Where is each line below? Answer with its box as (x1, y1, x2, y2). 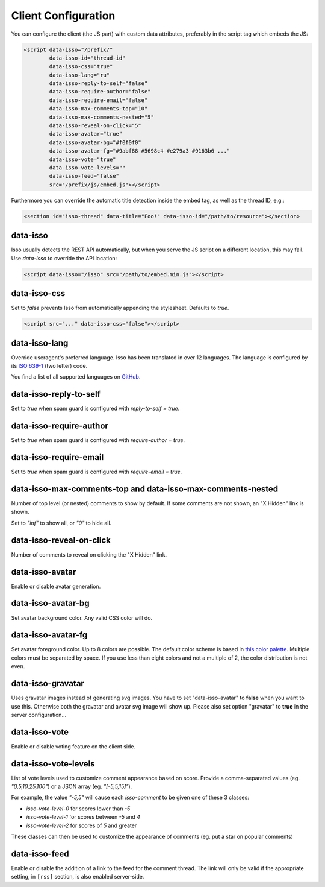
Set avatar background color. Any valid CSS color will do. (11, 614, 153, 621)
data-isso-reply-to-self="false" (49, 80, 148, 87)
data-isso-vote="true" (49, 156, 117, 163)
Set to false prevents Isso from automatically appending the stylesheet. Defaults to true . (11, 305, 229, 312)
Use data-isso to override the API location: (11, 254, 117, 262)
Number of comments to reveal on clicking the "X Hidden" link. (11, 551, 167, 558)
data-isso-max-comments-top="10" (49, 106, 148, 112)
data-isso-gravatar (11, 678, 84, 689)
